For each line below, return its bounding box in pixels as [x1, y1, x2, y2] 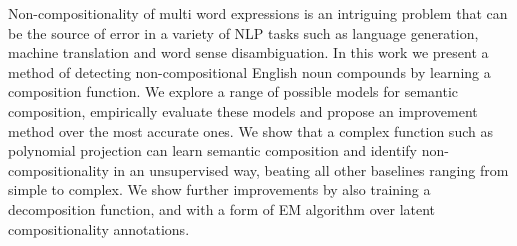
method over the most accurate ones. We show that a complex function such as [8, 120, 493, 141]
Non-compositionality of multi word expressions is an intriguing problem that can [8, 3, 508, 23]
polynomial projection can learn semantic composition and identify [8, 140, 417, 161]
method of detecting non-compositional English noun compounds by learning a [8, 61, 491, 82]
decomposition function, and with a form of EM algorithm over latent [8, 198, 436, 219]
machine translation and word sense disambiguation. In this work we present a [8, 42, 489, 63]
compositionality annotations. [8, 218, 190, 239]
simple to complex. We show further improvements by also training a [8, 179, 431, 200]
